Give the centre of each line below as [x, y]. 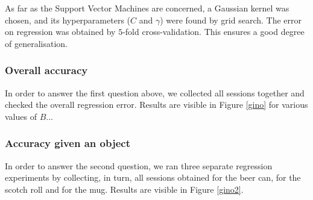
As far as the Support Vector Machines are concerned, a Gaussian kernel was [147, 8]
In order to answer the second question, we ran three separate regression [139, 165]
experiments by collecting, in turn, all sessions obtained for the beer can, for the [153, 177]
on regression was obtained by [60, 32]
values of [21, 116]
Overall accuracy [46, 70]
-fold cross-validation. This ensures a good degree [213, 32]
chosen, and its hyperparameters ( [68, 20]
